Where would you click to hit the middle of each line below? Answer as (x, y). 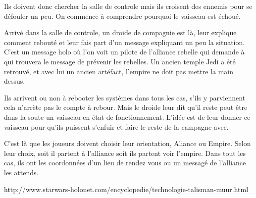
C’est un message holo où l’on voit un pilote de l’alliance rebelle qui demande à (124, 52)
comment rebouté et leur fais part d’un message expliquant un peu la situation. (125, 42)
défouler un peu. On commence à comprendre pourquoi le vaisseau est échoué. (122, 16)
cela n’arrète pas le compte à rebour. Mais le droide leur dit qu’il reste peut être (126, 107)
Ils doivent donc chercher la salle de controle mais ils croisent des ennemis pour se (128, 6)
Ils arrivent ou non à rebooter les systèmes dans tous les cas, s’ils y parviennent (125, 97)
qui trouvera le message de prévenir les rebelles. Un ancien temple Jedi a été (120, 61)
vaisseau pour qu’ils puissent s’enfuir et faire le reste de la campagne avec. (116, 126)
